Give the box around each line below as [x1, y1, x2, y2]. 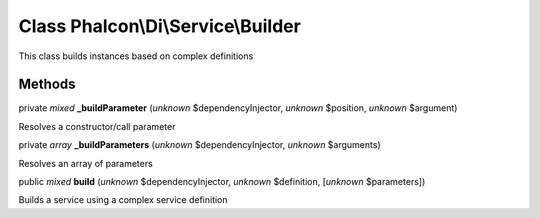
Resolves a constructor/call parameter [18, 120, 176, 132]
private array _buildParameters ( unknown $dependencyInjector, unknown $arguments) [18, 139, 381, 151]
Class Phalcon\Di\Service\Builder [18, 15, 302, 37]
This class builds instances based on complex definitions [18, 50, 254, 62]
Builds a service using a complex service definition [18, 194, 229, 206]
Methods [18, 76, 76, 93]
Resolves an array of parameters [18, 157, 154, 169]
